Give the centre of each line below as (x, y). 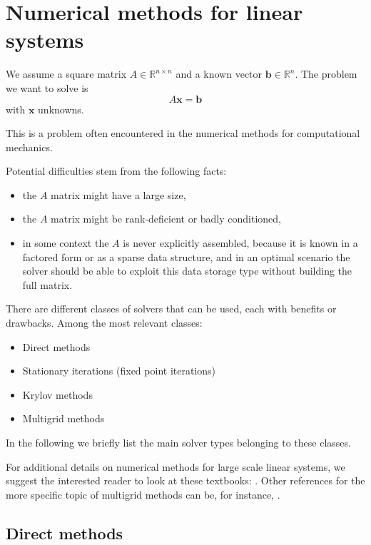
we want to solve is (47, 87)
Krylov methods (57, 394)
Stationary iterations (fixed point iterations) (119, 371)
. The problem (326, 74)
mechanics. (29, 147)
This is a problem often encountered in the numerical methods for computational (183, 133)
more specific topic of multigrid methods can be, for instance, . (143, 494)
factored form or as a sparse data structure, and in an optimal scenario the (186, 256)
